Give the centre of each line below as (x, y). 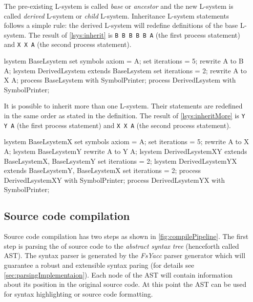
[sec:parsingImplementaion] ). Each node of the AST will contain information (118, 274)
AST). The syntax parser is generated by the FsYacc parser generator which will (125, 255)
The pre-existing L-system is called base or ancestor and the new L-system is (119, 6)
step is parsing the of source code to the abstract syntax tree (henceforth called (122, 246)
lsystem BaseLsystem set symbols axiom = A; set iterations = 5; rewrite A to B (124, 61)
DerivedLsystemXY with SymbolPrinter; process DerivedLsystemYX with (115, 180)
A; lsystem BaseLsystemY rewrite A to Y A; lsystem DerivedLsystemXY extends (126, 151)
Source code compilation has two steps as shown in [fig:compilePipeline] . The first (126, 236)
